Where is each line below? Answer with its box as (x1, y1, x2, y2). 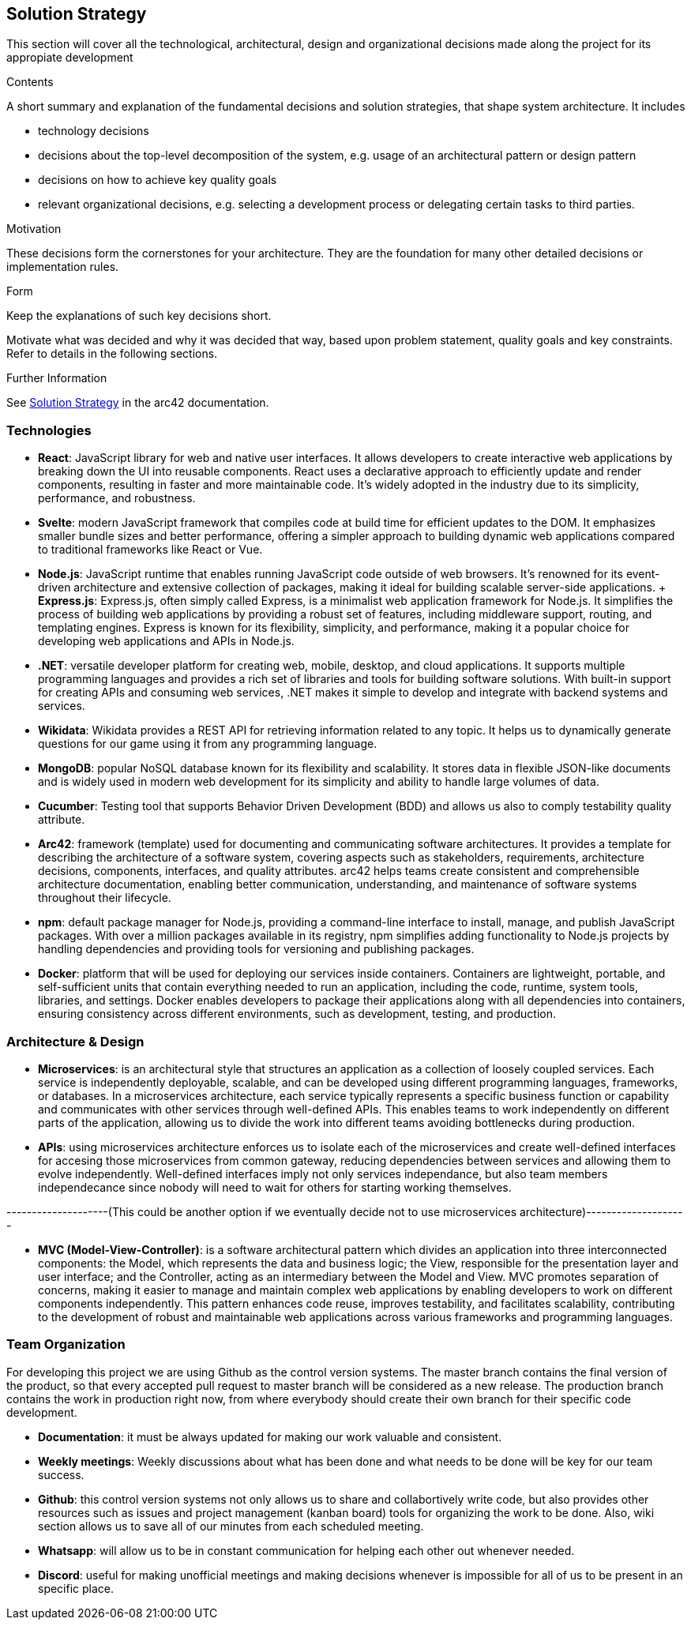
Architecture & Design (6, 1033, 145, 1050)
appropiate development (6, 51, 133, 65)
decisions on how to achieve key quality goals (38, 173, 277, 187)
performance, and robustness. (38, 491, 196, 505)
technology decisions (38, 124, 149, 138)
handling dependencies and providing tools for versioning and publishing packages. (38, 942, 475, 956)
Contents (6, 75, 54, 89)
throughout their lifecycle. (38, 891, 171, 905)
